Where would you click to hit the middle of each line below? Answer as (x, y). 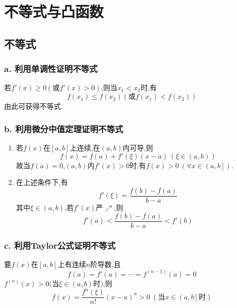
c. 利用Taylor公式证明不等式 (60, 245)
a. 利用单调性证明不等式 (51, 69)
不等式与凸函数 (54, 11)
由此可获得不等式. (33, 106)
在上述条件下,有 (42, 182)
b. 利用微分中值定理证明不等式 (64, 128)
